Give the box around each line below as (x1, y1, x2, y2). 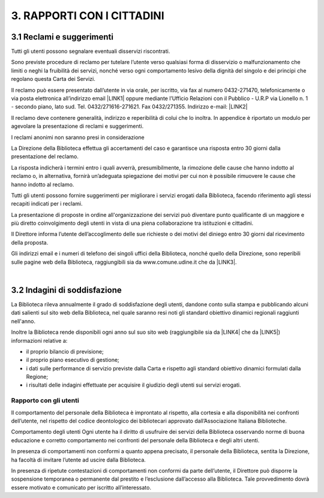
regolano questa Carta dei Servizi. (11, 76, 96, 83)
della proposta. (11, 239, 49, 246)
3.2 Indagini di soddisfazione (11, 285, 122, 295)
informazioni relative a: (11, 337, 68, 344)
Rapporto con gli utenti (11, 396, 79, 405)
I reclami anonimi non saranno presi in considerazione (11, 134, 145, 141)
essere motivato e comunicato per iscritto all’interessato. (11, 484, 151, 491)
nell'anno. (11, 318, 36, 325)
